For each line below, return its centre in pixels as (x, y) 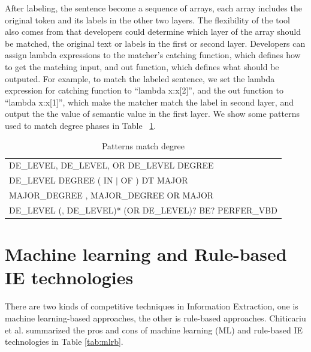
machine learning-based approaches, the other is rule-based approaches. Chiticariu (155, 318)
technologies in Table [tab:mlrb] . (64, 342)
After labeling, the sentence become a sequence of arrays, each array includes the (153, 8)
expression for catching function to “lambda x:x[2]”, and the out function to (144, 90)
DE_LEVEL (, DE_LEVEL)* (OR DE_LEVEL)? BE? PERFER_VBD (143, 210)
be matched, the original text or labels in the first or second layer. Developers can (155, 43)
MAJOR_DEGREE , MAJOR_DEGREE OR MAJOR (111, 195)
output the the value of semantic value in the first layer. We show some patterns (153, 114)
